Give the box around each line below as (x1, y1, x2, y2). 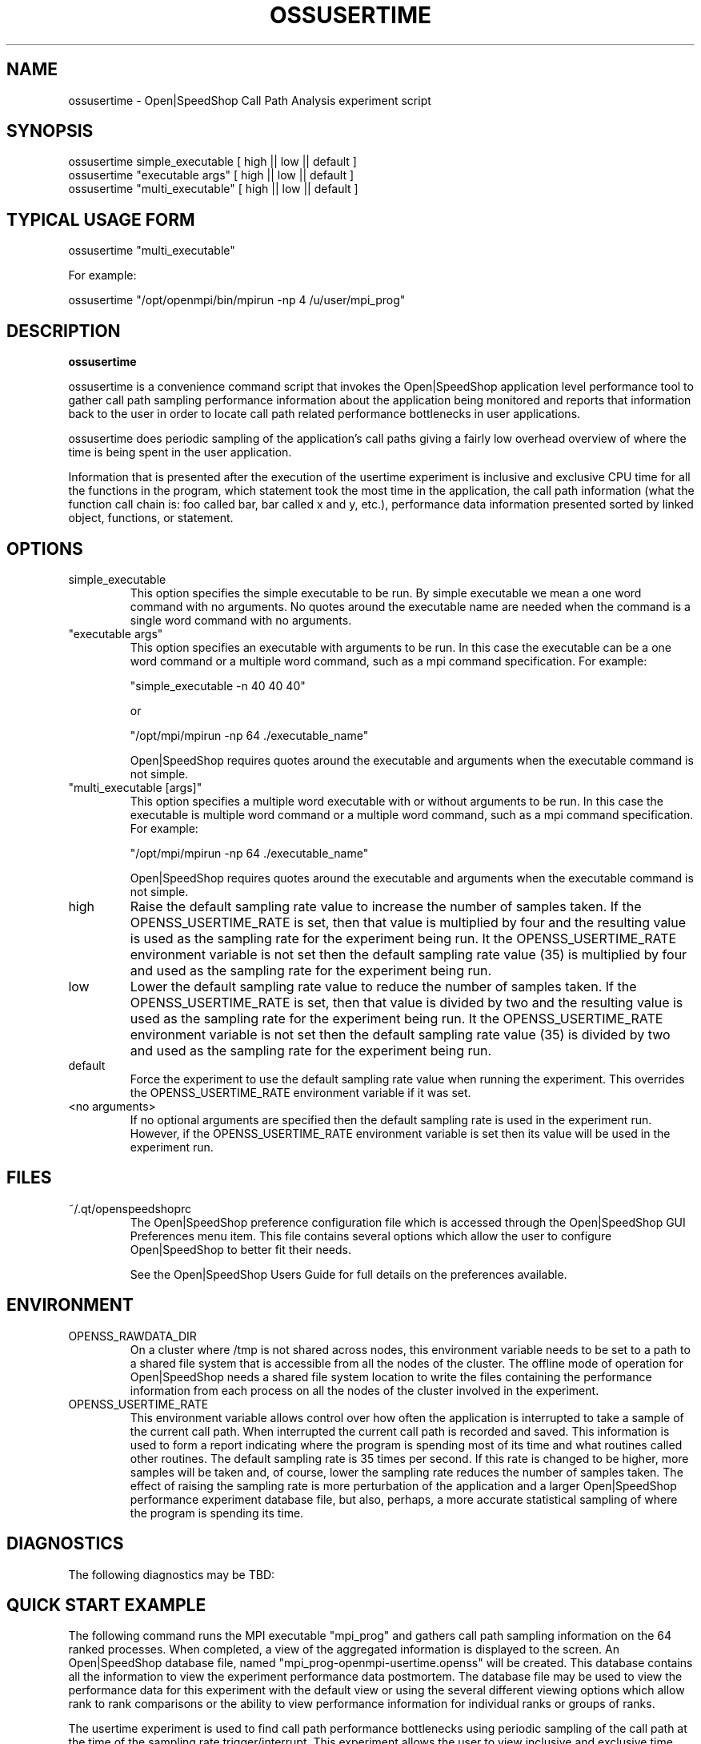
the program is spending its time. (130, 1505, 304, 1520)
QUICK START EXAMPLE (6, 1594, 206, 1615)
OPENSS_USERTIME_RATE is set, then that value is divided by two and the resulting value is (130, 994, 683, 1011)
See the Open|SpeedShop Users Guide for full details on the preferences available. (130, 1267, 567, 1281)
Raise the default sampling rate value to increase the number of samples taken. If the (130, 898, 642, 914)
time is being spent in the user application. (68, 445, 292, 460)
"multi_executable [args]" (68, 780, 202, 794)
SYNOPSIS (6, 121, 94, 142)
